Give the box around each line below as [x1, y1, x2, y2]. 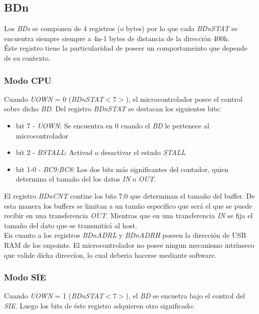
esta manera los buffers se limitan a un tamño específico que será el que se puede [4, 200, 252, 211]
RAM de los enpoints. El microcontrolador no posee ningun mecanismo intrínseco [4, 239, 254, 250]
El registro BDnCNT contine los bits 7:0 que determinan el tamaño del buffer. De [4, 190, 255, 201]
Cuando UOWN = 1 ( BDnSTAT [4, 290, 104, 301]
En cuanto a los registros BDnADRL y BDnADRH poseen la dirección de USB [4, 230, 246, 240]
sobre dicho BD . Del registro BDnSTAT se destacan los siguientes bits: [4, 103, 221, 114]
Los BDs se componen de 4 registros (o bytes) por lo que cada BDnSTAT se [4, 23, 237, 34]
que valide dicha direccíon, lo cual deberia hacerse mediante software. [4, 249, 217, 260]
